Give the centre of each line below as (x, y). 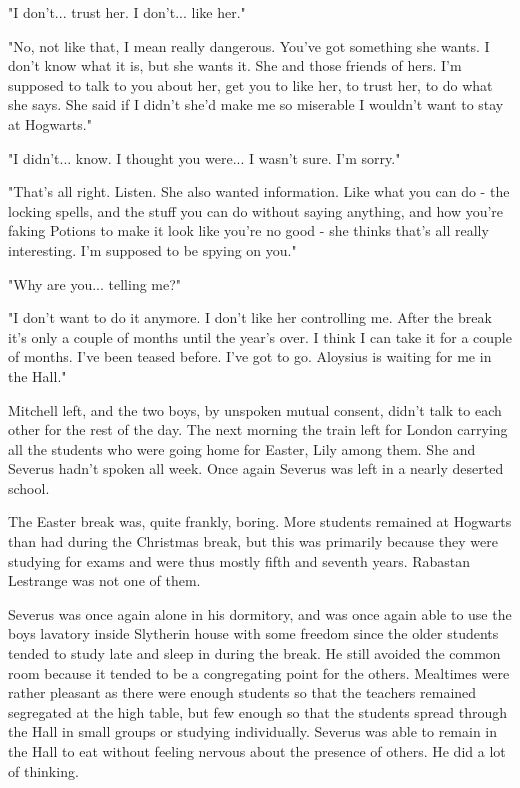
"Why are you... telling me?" (95, 283)
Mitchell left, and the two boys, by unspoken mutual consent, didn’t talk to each (255, 409)
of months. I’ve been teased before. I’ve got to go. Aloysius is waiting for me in (250, 356)
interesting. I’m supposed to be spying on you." (152, 249)
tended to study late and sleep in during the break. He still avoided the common (254, 653)
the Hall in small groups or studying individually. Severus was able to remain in (253, 731)
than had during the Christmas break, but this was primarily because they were (253, 541)
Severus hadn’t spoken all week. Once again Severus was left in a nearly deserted (256, 468)
